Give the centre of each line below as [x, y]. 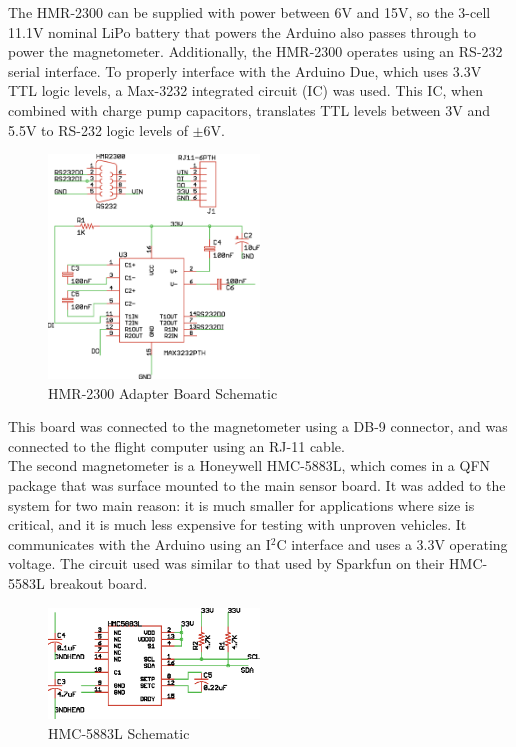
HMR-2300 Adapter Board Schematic [163, 392]
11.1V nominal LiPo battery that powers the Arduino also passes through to [242, 31]
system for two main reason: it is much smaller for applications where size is [241, 504]
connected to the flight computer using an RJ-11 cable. [176, 445]
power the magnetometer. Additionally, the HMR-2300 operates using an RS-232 [255, 51]
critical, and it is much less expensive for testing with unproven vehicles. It [237, 524]
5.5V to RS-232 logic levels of [98, 129]
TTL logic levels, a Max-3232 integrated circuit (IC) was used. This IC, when [245, 90]
